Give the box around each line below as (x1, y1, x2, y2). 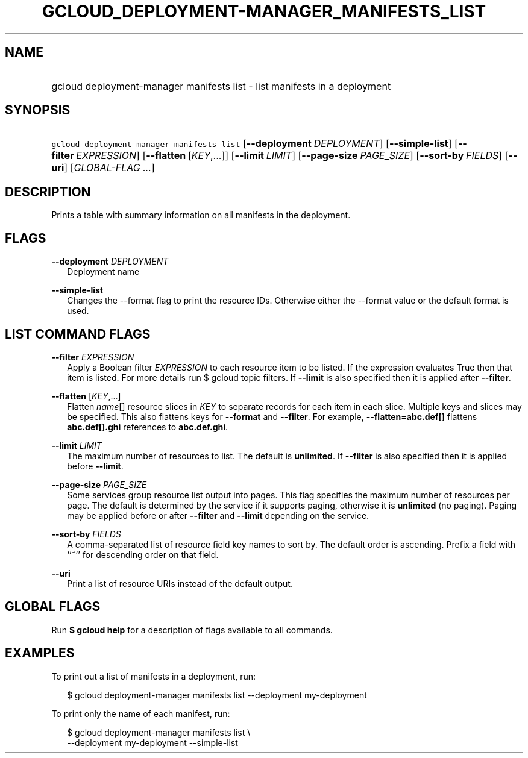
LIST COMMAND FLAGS (5, 326, 151, 342)
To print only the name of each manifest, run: (51, 708, 230, 719)
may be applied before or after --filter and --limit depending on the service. (67, 510, 369, 521)
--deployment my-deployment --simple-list (67, 737, 238, 748)
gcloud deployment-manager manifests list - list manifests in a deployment (51, 80, 391, 92)
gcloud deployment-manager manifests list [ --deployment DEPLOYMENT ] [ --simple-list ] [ (51, 137, 458, 150)
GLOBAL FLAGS (5, 599, 101, 615)
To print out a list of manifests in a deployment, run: (51, 671, 256, 681)
